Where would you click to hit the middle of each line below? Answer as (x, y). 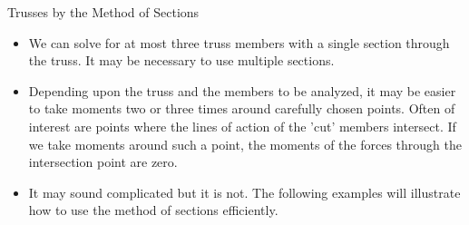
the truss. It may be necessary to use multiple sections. (181, 60)
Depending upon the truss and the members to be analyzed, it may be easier (242, 90)
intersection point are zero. (103, 162)
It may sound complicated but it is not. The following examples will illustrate (244, 192)
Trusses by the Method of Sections (103, 12)
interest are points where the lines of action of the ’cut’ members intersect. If (242, 126)
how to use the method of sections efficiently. (153, 210)
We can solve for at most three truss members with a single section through (239, 42)
